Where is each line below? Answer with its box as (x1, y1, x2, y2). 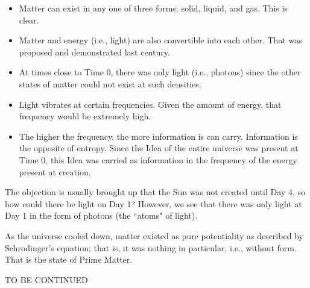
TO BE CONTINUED (5, 273, 88, 286)
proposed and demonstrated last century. (19, 45, 170, 58)
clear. (19, 13, 39, 26)
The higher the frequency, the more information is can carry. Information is (19, 130, 298, 142)
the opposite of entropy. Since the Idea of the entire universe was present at (19, 142, 299, 154)
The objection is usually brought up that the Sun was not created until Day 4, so (5, 186, 305, 198)
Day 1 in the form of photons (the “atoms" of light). (5, 209, 198, 222)
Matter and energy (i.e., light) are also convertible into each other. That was (19, 34, 302, 46)
